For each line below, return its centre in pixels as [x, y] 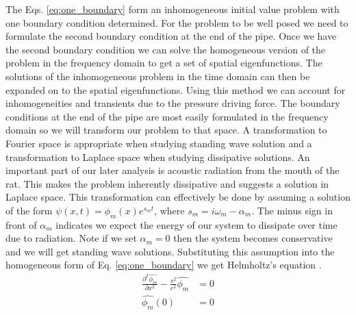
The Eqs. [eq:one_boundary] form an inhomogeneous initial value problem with [173, 9]
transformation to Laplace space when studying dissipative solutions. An [158, 156]
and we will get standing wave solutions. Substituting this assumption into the [170, 251]
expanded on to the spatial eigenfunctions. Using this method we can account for [176, 89]
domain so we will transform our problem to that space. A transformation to [166, 130]
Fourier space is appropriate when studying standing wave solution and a [159, 143]
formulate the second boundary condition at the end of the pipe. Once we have [171, 36]
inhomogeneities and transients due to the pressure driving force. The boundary [173, 103]
